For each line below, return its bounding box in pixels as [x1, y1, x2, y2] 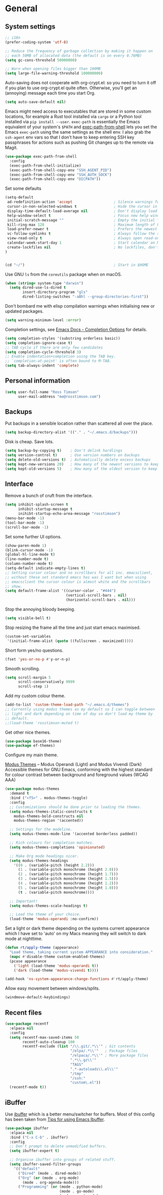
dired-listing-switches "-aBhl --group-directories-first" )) [22, 294, 149, 299]
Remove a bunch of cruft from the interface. [5, 493, 93, 499]
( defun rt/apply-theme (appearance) [5, 945, 79, 950]
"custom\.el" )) [70, 1080, 101, 1085]
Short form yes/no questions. [5, 647, 64, 653]
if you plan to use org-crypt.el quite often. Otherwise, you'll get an [5, 85, 137, 91]
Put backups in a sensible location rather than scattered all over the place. [5, 420, 153, 427]
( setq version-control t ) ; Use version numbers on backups [5, 453, 140, 458]
